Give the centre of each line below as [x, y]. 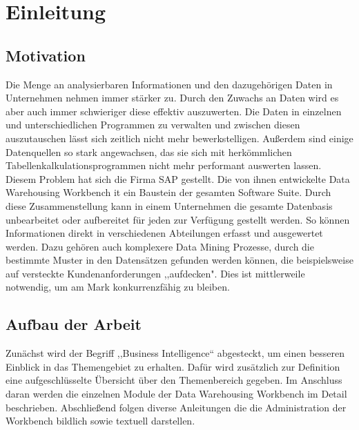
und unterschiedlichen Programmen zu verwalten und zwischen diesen [153, 125]
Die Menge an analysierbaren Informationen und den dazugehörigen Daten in [169, 84]
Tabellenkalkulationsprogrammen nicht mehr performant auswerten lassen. [164, 165]
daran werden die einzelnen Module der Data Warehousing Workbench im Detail [176, 394]
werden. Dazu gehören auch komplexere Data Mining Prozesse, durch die [160, 246]
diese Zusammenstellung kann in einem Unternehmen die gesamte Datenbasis [169, 205]
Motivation [46, 55]
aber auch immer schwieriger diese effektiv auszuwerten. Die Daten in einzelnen [174, 111]
